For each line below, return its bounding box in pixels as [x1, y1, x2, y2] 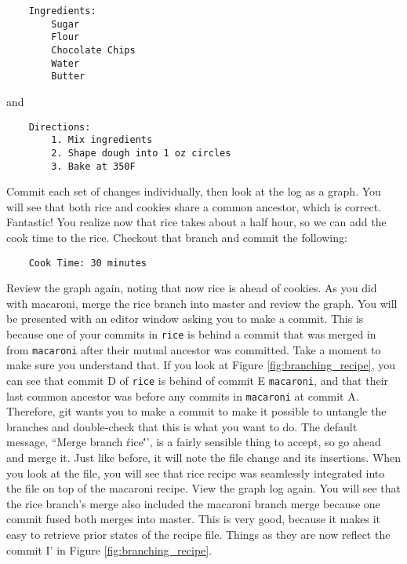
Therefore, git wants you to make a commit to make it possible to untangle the [6, 403, 387, 419]
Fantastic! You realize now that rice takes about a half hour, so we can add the [6, 214, 387, 230]
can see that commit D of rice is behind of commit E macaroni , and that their [6, 372, 389, 388]
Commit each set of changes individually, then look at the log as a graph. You [6, 183, 381, 200]
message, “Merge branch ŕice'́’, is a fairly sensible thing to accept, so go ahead [6, 434, 381, 450]
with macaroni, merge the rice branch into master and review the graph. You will [6, 295, 398, 311]
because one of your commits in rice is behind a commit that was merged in [6, 325, 376, 342]
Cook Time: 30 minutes [28, 257, 147, 269]
